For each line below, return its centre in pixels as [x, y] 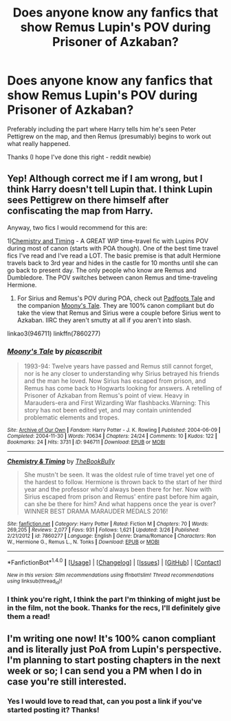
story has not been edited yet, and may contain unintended [108, 410]
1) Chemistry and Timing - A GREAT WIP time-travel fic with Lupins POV [108, 241]
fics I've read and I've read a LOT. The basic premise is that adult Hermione [114, 255]
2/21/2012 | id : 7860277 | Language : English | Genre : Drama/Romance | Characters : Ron [112, 536]
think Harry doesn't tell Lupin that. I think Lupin [110, 190]
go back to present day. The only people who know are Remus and [102, 270]
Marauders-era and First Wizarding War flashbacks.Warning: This [117, 403]
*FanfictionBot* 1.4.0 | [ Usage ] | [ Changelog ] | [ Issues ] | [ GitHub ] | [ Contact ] [114, 562]
